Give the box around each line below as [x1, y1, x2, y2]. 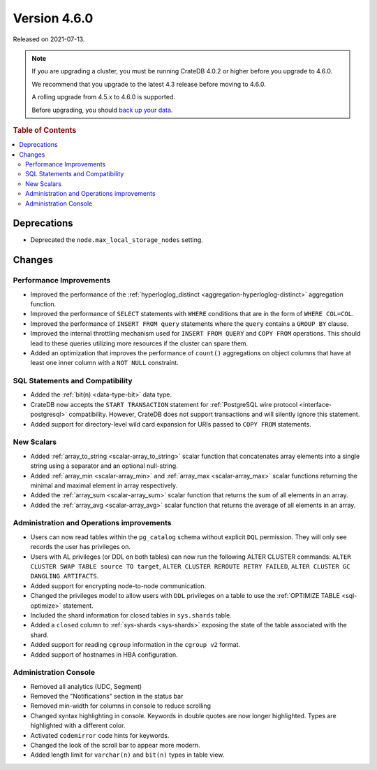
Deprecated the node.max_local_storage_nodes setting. [30, 236, 204, 244]
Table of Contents [13, 125, 77, 135]
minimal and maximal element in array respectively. [30, 481, 178, 490]
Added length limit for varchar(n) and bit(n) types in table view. [30, 750, 225, 759]
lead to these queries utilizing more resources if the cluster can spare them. [30, 339, 249, 348]
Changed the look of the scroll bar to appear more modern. [30, 741, 200, 750]
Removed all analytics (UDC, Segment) [30, 682, 142, 690]
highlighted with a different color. [30, 721, 126, 730]
